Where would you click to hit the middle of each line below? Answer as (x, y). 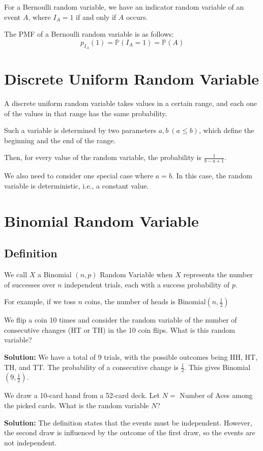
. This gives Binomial (217, 367)
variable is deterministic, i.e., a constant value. (77, 185)
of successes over (30, 284)
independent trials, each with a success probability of (147, 284)
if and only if (96, 17)
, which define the (226, 130)
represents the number (218, 274)
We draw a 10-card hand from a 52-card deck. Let (82, 395)
